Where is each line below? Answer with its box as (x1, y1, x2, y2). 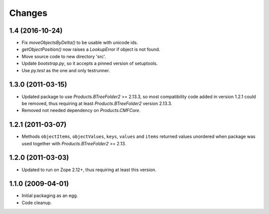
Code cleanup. (21, 200, 52, 206)
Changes (9, 7, 47, 18)
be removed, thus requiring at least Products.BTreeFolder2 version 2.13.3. (21, 100, 172, 107)
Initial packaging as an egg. (21, 193, 78, 199)
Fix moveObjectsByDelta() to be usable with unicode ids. (21, 40, 138, 46)
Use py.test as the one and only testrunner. (21, 67, 110, 73)
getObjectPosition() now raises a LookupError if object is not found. (21, 46, 160, 52)
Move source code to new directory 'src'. (21, 53, 106, 59)
